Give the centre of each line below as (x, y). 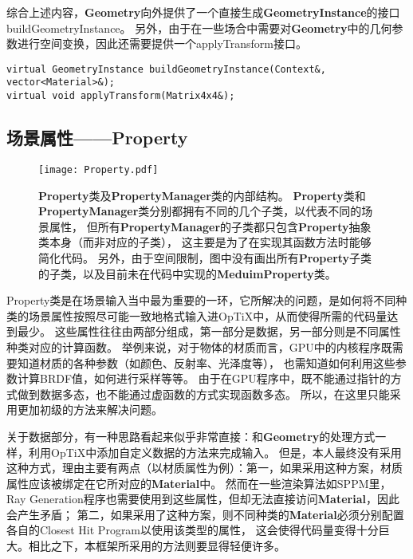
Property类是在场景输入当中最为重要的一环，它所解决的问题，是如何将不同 (201, 300)
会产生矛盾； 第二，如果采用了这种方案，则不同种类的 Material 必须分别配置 (205, 514)
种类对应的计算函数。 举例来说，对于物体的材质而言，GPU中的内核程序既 (199, 346)
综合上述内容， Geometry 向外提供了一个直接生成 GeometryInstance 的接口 (203, 12)
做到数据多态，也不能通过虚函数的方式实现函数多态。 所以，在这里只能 (203, 394)
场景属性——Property (97, 138)
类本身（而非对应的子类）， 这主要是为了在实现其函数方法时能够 (205, 242)
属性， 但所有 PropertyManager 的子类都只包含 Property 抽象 (210, 226)
